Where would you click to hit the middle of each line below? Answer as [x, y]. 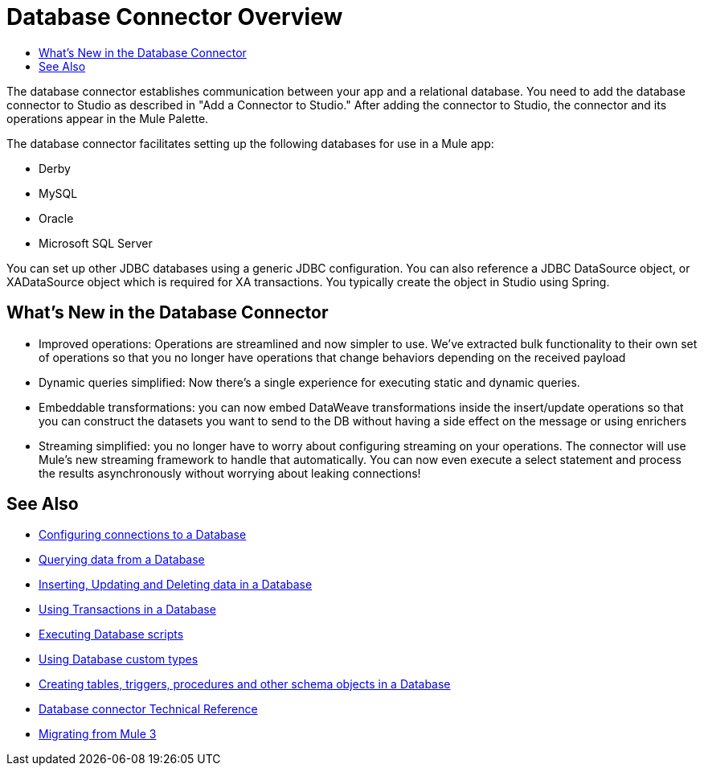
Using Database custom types [119, 659]
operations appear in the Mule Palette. [108, 118]
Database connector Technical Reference [148, 709]
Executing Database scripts [111, 634]
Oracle [56, 218]
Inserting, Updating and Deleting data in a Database [176, 585]
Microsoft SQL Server [96, 243]
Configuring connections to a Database [143, 535]
